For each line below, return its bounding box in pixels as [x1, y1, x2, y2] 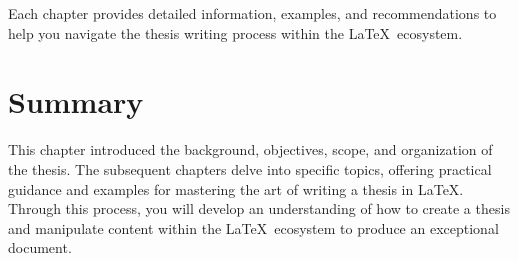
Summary [8, 81, 144, 122]
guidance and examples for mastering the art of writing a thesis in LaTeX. [8, 178, 464, 199]
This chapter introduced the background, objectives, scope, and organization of [8, 139, 493, 160]
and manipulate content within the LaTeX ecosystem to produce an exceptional [8, 217, 499, 238]
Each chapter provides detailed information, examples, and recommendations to [8, 3, 497, 23]
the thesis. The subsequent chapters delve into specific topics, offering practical [8, 158, 492, 179]
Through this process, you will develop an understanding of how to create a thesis [8, 198, 510, 219]
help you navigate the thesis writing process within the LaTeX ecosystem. [8, 22, 463, 43]
